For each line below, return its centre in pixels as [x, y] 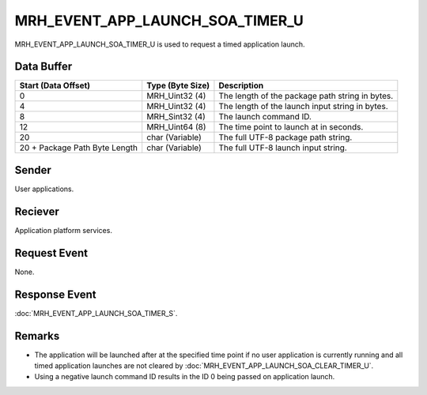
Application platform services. [63, 230]
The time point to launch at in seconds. [291, 127]
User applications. [44, 189]
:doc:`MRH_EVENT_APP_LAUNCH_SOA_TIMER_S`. [96, 313]
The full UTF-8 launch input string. [283, 148]
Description [241, 85]
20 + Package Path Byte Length [79, 148]
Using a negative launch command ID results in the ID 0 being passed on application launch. [185, 377]
